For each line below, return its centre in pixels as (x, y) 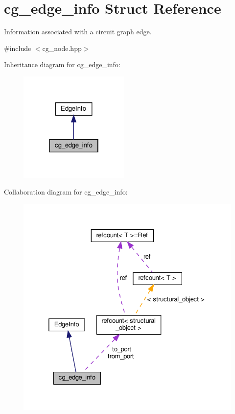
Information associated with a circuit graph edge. (78, 32)
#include (18, 48)
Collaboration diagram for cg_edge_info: (66, 192)
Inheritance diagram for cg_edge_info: (62, 64)
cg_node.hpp (62, 48)
